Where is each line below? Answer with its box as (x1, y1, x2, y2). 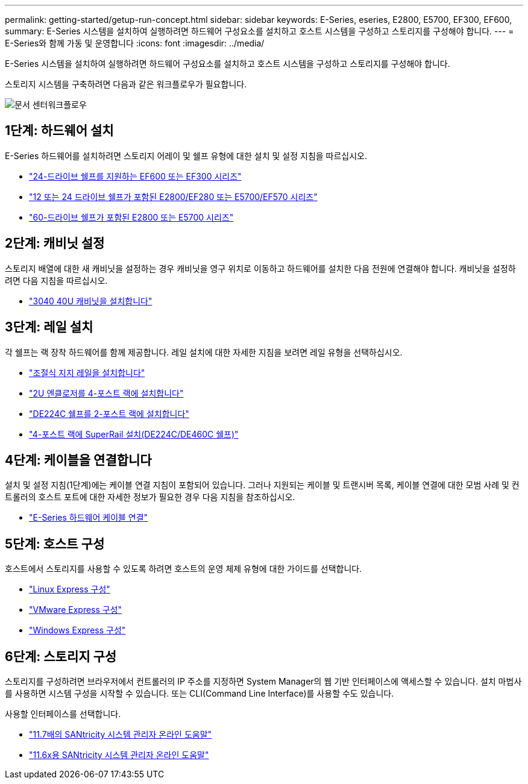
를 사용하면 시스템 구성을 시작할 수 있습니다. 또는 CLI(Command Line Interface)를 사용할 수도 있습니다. (5, 688, 394, 699)
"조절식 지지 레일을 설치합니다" (29, 367, 145, 378)
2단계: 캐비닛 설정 (5, 236, 105, 251)
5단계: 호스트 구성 (5, 536, 105, 551)
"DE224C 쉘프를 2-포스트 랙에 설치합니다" (29, 408, 189, 419)
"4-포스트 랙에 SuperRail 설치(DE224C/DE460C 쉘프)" (29, 428, 239, 439)
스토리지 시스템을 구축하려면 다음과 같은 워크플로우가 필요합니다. (5, 79, 247, 89)
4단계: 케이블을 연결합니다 (5, 452, 152, 468)
